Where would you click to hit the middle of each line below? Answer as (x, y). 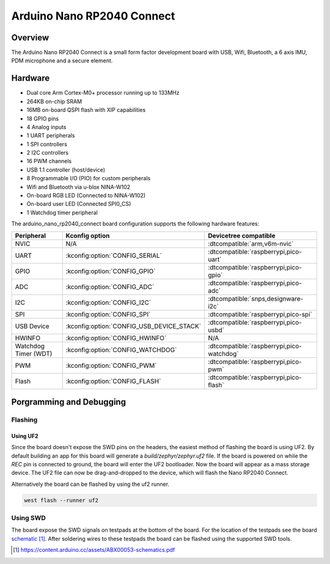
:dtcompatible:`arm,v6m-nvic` (251, 243)
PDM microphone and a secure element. (62, 60)
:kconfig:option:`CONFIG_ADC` (110, 287)
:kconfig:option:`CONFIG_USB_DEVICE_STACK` (134, 326)
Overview (30, 38)
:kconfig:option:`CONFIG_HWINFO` (116, 338)
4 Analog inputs (46, 127)
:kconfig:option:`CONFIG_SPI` (108, 314)
